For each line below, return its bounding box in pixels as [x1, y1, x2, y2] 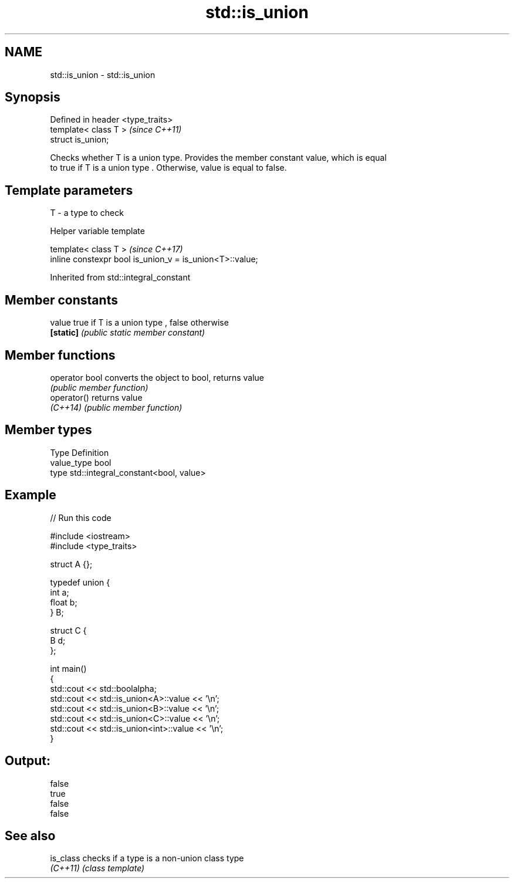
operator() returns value [50, 392, 143, 402]
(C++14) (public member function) [50, 402, 182, 412]
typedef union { [50, 577, 110, 587]
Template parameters [5, 182, 133, 198]
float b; [50, 597, 77, 607]
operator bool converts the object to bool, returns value [50, 372, 264, 383]
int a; [50, 587, 69, 597]
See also [5, 828, 56, 843]
